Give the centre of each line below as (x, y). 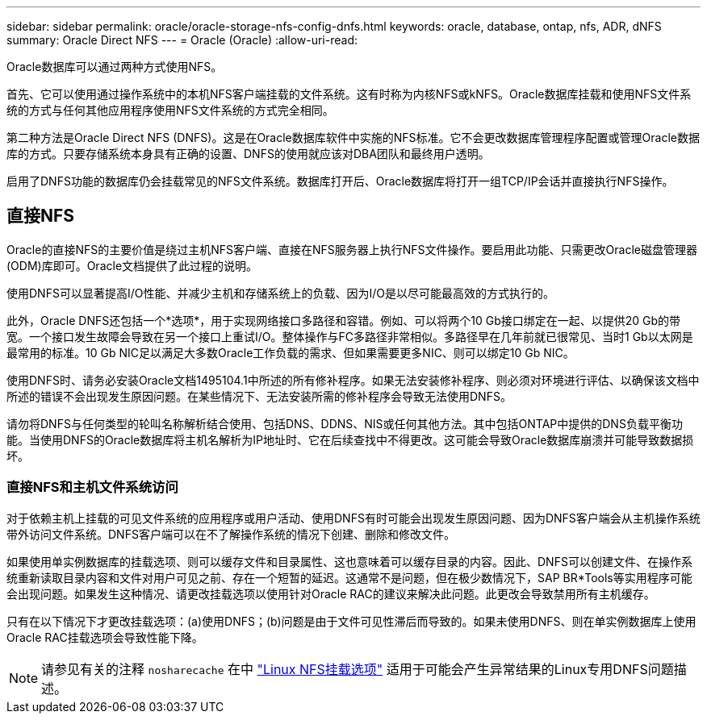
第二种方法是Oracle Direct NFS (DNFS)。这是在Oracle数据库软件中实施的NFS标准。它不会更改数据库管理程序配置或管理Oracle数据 (353, 137)
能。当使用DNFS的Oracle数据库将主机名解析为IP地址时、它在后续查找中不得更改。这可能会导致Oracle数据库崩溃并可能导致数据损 (350, 439)
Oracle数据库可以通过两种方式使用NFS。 (115, 67)
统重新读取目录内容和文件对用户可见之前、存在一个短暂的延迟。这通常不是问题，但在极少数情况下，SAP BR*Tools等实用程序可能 (349, 577)
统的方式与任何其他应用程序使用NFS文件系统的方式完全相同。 (170, 110)
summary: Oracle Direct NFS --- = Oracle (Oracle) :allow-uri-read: (182, 40)
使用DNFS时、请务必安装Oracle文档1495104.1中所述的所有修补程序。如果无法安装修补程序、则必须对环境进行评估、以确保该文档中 (353, 380)
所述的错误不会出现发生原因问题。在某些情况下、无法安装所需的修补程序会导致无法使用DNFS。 (259, 396)
